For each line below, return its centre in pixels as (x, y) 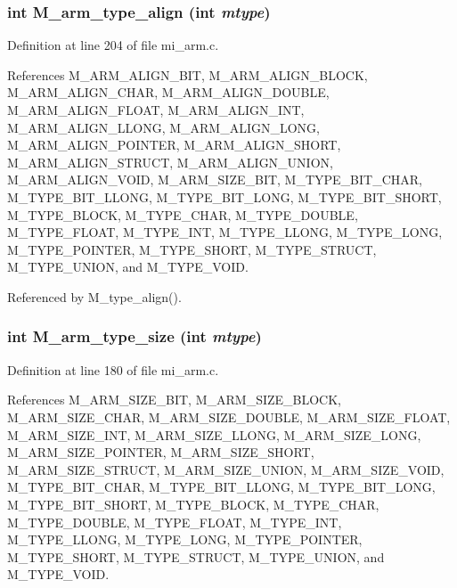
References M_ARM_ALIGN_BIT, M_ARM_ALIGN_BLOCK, (188, 74)
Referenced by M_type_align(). (94, 296)
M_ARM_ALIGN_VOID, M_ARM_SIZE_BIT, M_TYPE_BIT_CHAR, (215, 180)
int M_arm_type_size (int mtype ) (135, 336)
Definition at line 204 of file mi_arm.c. (113, 45)
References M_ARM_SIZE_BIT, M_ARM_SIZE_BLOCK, (175, 400)
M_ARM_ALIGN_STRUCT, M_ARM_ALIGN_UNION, (170, 162)
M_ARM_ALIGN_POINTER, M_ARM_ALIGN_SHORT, (174, 145)
